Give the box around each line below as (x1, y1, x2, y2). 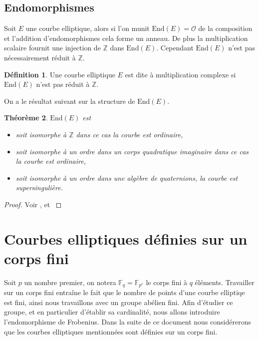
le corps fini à (146, 277, 187, 287)
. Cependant (156, 42, 194, 53)
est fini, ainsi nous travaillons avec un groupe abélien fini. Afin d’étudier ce (4, 297, 233, 307)
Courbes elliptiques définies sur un (4, 228, 248, 249)
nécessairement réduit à (4, 52, 76, 62)
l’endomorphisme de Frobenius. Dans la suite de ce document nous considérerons (4, 317, 251, 327)
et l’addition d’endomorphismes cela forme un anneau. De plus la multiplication (4, 32, 248, 43)
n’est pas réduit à (36, 79, 90, 89)
